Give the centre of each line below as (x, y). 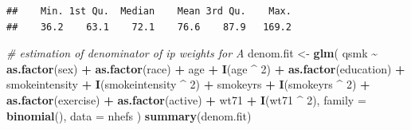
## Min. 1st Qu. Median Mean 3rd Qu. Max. (149, 11)
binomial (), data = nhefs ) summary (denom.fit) (129, 115)
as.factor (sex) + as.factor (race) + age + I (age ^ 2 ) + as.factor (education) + (206, 68)
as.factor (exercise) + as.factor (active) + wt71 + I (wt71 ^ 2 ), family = (186, 99)
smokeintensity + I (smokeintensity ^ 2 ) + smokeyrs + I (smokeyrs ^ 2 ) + (188, 84)
